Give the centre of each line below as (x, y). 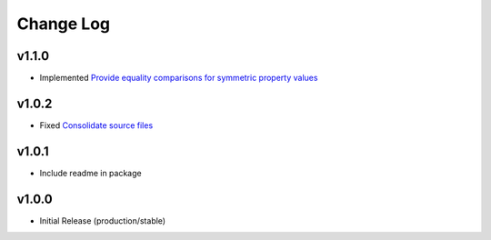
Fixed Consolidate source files (96, 125)
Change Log (64, 24)
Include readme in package (90, 173)
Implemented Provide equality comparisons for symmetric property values (179, 78)
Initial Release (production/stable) (103, 220)
